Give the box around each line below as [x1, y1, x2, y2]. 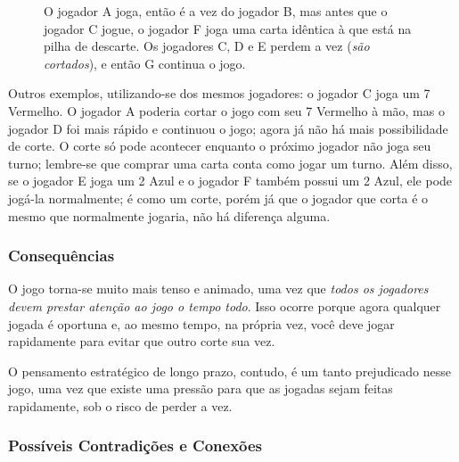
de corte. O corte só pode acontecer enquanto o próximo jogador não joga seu [8, 136, 431, 155]
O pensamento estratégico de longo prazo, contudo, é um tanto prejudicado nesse [8, 361, 452, 380]
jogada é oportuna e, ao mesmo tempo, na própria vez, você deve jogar [8, 314, 395, 333]
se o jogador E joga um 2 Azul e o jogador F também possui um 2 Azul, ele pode [8, 171, 453, 190]
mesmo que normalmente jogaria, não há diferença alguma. [8, 206, 331, 225]
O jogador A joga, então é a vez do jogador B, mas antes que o [44, 2, 388, 20]
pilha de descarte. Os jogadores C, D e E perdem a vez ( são [44, 37, 370, 55]
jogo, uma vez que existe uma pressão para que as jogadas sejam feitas [8, 379, 393, 398]
